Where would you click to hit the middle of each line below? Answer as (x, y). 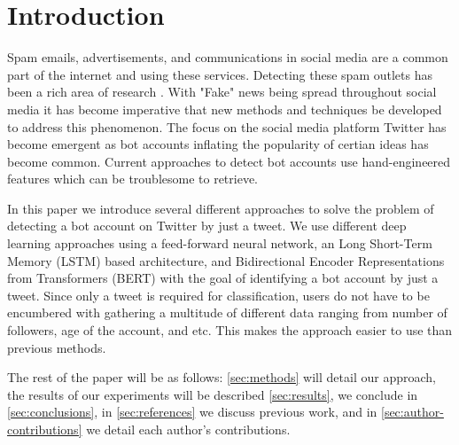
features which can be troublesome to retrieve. (133, 179)
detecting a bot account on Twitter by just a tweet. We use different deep (207, 226)
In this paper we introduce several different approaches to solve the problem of (221, 208)
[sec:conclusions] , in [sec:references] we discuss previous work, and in (192, 412)
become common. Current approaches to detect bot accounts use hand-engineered (229, 161)
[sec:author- (412, 412)
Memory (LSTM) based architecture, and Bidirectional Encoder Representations (226, 260)
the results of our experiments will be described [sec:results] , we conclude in (213, 394)
